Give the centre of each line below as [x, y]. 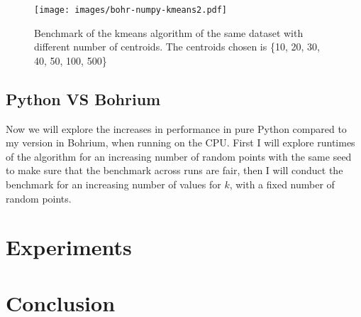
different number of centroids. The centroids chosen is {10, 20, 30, [177, 47]
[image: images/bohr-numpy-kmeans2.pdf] [131, 10]
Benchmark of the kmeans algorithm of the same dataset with [169, 32]
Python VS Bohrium [83, 98]
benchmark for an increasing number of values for [113, 184]
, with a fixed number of [282, 184]
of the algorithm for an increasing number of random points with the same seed [179, 156]
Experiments [69, 247]
